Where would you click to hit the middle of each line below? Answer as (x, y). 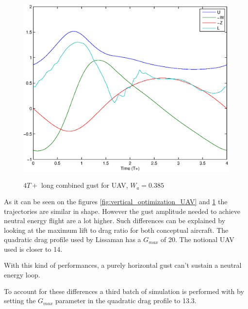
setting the (20, 301)
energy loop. (22, 275)
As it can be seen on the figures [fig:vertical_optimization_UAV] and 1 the (116, 201)
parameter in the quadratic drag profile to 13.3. (126, 301)
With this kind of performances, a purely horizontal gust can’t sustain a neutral (123, 265)
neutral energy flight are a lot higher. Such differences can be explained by (115, 220)
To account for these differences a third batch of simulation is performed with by (124, 291)
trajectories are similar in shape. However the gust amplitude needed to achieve (122, 211)
